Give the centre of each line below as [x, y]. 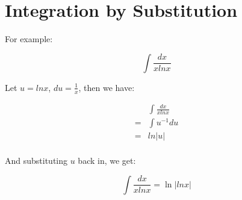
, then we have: [107, 87]
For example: [29, 39]
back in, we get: [107, 161]
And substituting [36, 161]
